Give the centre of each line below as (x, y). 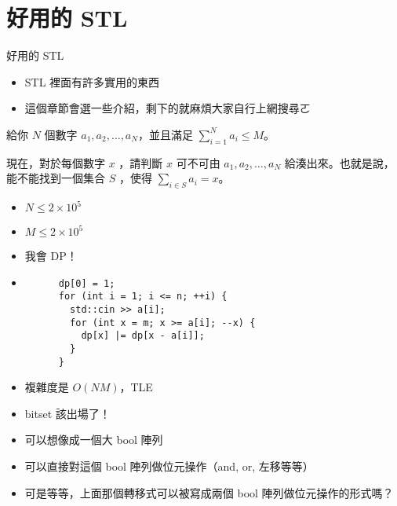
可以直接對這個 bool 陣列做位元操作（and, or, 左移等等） (169, 466)
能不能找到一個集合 (56, 178)
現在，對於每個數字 (56, 162)
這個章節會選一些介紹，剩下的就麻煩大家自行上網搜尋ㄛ (168, 108)
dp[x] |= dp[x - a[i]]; (143, 336)
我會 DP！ (51, 256)
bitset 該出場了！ (67, 413)
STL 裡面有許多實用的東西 (92, 81)
